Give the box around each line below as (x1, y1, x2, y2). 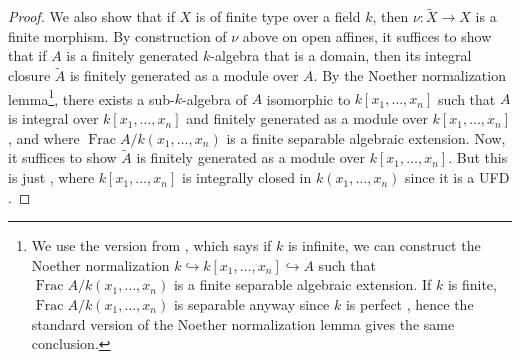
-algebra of (182, 88, 247, 109)
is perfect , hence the (345, 294, 474, 315)
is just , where (8, 167, 95, 188)
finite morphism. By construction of (8, 25, 227, 46)
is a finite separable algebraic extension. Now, (226, 127, 506, 148)
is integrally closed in (181, 167, 312, 188)
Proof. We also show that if (8, 6, 175, 27)
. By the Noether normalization (313, 65, 506, 86)
